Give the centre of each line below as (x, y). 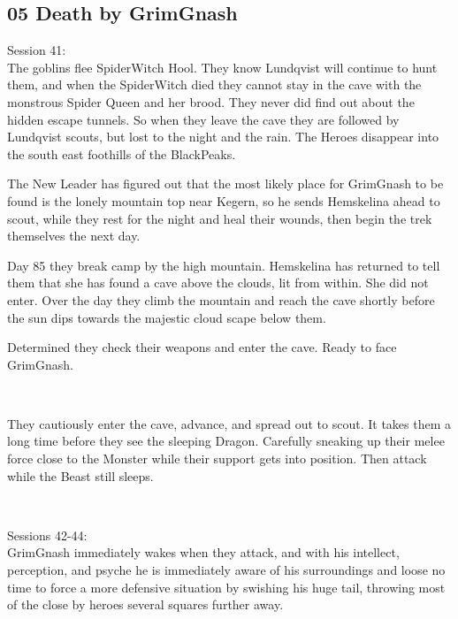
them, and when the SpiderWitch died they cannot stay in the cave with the (214, 84)
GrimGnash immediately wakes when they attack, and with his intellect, (203, 552)
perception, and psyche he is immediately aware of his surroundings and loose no (226, 570)
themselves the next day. (74, 236)
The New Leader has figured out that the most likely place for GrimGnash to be (225, 183)
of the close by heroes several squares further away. (145, 604)
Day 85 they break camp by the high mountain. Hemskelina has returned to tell (224, 265)
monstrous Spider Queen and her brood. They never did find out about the (211, 101)
